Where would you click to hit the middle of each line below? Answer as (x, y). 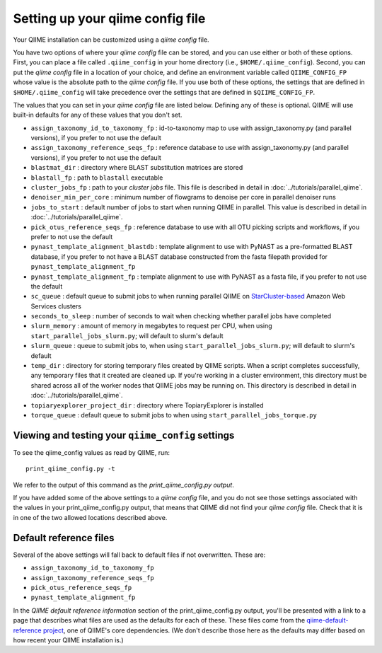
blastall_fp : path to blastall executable (97, 178)
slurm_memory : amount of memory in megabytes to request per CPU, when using (151, 326)
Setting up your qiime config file (109, 18)
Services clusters (56, 306)
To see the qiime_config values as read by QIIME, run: (91, 452)
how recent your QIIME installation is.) (68, 640)
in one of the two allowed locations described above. (90, 517)
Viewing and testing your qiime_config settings (124, 435)
